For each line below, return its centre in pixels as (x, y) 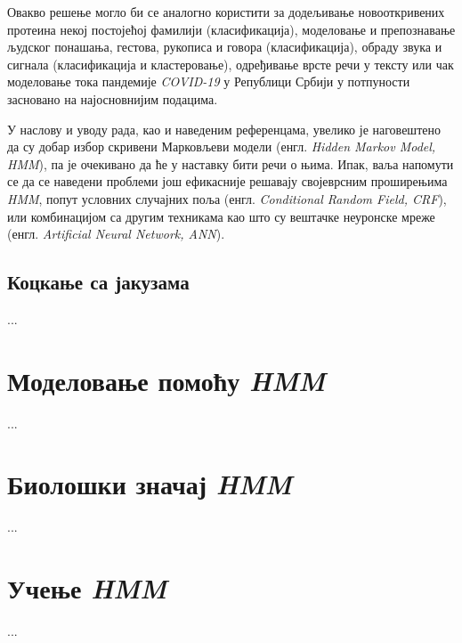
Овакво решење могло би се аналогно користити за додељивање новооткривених (226, 12)
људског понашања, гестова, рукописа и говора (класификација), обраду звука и (225, 47)
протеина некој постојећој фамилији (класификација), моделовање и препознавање (231, 29)
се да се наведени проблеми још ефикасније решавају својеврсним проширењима (227, 181)
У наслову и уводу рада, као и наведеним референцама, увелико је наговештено (224, 129)
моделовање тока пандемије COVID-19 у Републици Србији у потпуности (209, 81)
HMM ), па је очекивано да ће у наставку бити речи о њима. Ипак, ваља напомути (231, 163)
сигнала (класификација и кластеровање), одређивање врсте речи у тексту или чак (231, 64)
